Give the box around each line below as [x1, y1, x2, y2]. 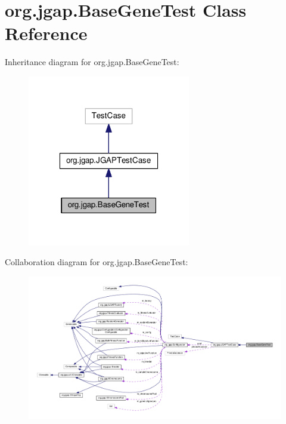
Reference [5, 21, 88, 45]
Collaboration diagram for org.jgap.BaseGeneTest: [5, 256, 188, 268]
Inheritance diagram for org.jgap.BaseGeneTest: [5, 56, 179, 68]
